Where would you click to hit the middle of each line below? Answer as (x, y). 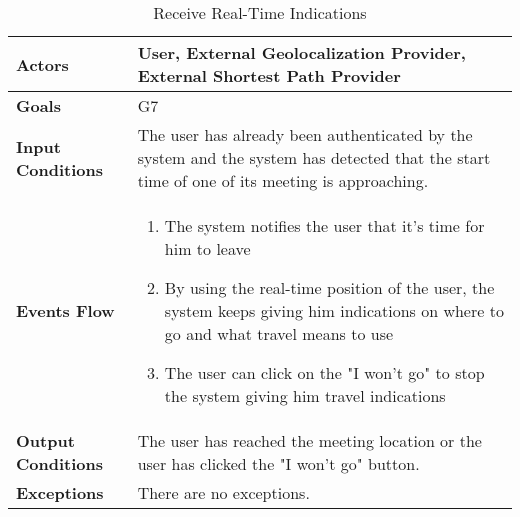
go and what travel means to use (279, 333)
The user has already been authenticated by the (305, 134)
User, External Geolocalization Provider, (301, 52)
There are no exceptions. (223, 492)
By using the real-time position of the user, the (329, 287)
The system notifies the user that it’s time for (324, 225)
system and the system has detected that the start (314, 157)
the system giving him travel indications (305, 395)
